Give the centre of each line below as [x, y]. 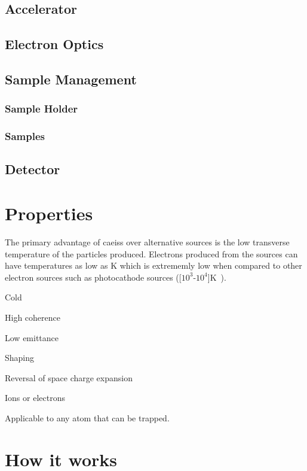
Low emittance [32, 337]
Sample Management [71, 79]
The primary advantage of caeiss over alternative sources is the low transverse [147, 241]
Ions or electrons [35, 398]
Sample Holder [42, 109]
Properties [49, 213]
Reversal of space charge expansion [69, 377]
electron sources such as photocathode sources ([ [93, 277]
